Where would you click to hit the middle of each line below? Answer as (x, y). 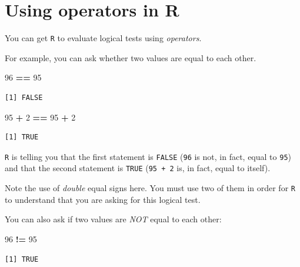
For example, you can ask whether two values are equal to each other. (131, 57)
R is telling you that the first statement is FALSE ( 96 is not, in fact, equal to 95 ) (148, 156)
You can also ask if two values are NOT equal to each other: (113, 219)
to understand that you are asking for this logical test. (103, 199)
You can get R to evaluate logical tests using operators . (103, 38)
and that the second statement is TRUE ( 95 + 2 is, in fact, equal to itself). (138, 168)
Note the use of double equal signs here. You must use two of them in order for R (150, 188)
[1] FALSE (24, 97)
